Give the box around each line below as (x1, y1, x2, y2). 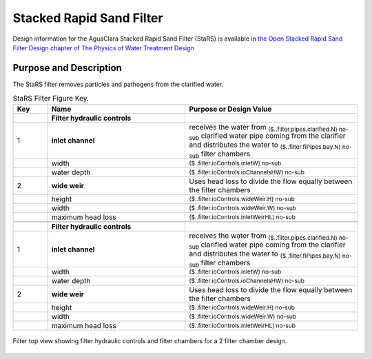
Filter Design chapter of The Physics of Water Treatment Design (12, 43, 194, 52)
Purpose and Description (12, 62, 122, 74)
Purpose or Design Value (189, 104, 272, 114)
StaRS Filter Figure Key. (12, 94, 90, 103)
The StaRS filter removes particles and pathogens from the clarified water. (12, 80, 224, 88)
